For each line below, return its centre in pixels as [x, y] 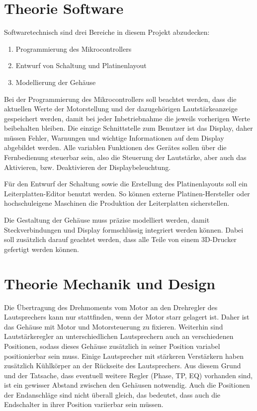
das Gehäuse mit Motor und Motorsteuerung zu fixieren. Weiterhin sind [114, 326]
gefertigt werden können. [42, 249]
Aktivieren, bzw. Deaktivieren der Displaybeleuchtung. [87, 167]
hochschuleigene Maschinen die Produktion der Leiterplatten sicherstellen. [117, 203]
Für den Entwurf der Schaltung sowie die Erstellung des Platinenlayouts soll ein [126, 184]
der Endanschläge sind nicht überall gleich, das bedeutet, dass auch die [112, 394]
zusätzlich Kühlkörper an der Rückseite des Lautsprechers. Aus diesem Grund [123, 366]
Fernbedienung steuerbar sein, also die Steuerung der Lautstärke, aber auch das [125, 157]
